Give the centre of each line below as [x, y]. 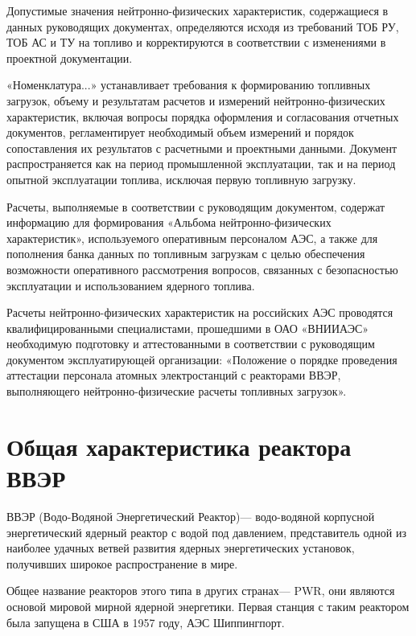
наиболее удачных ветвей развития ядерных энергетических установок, [181, 548]
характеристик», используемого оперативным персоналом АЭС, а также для [192, 238]
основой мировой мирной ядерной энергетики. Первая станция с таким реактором [208, 606]
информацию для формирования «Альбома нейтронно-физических [169, 222]
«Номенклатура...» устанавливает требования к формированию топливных [189, 85]
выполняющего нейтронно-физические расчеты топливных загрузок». [177, 391]
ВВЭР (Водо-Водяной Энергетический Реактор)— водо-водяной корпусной [191, 516]
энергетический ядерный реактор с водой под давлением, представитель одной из [206, 532]
